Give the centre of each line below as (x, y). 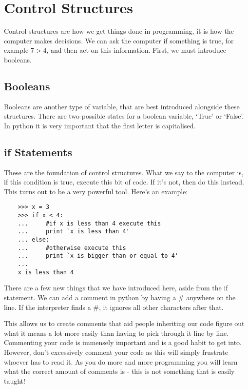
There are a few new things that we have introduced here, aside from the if (116, 288)
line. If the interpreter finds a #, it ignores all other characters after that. (114, 307)
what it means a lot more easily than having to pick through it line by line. (116, 333)
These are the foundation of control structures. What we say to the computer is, (124, 172)
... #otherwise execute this (72, 248)
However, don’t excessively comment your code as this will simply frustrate (116, 352)
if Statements (38, 152)
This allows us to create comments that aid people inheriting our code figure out (124, 323)
